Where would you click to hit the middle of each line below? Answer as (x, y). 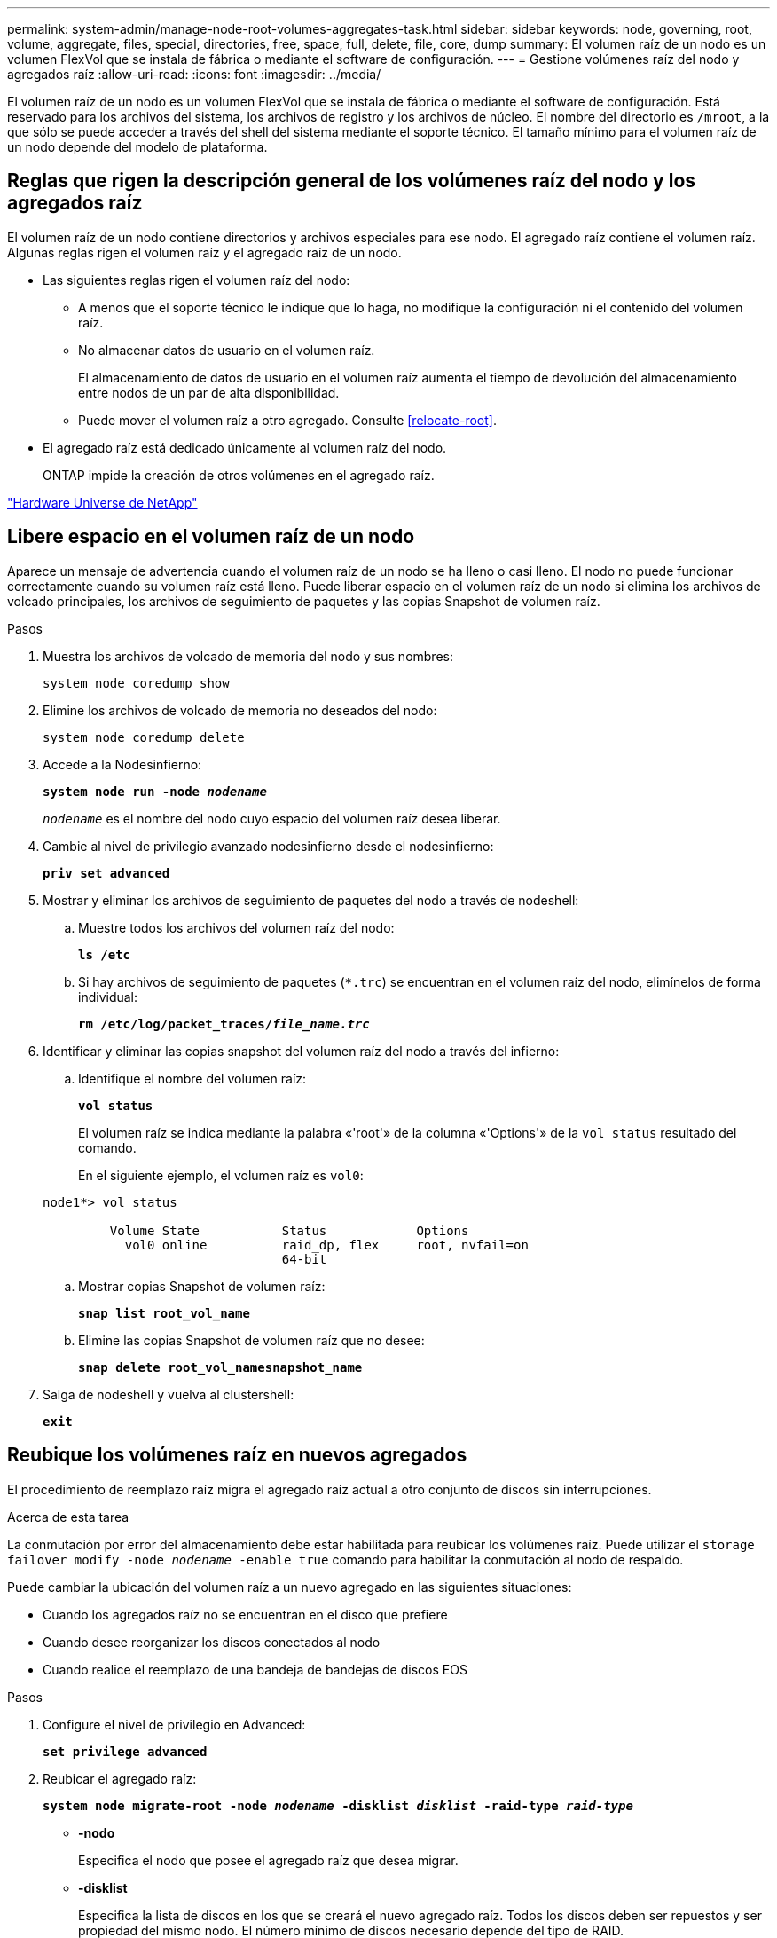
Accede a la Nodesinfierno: (122, 764)
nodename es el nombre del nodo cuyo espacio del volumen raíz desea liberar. (272, 818)
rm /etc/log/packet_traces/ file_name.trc (224, 1024)
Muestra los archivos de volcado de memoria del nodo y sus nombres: (248, 656)
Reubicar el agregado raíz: (120, 1778)
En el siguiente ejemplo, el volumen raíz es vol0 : (221, 1175)
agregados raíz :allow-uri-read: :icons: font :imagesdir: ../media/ (194, 74)
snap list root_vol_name (164, 1313)
